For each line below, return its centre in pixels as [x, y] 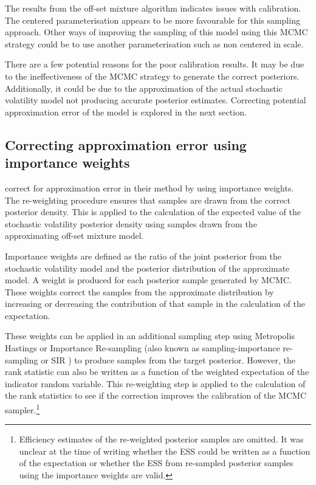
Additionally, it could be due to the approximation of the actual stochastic [144, 88]
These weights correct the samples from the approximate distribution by [139, 291]
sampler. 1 [22, 409]
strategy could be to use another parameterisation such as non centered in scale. [154, 43]
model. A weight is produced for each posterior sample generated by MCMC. [148, 280]
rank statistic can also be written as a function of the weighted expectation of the [157, 372]
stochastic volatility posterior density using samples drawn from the [131, 223]
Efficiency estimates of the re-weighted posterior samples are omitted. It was [161, 439]
